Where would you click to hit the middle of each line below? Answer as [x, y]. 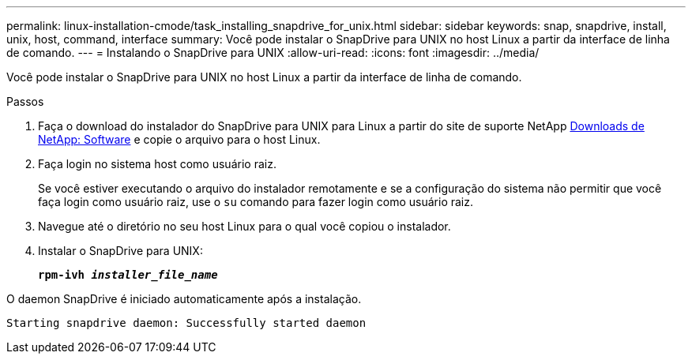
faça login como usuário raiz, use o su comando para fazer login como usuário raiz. [256, 202]
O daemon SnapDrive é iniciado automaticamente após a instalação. [184, 299]
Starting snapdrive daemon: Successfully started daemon [186, 323]
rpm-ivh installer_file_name [128, 275]
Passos [25, 101]
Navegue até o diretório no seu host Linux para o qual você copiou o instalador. [244, 226]
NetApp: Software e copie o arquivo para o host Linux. [179, 139]
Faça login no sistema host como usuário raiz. [157, 164]
